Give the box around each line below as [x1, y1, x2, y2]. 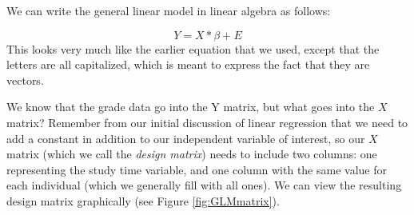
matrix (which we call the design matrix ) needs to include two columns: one [6, 145, 377, 162]
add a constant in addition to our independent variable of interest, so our [6, 129, 365, 146]
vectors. [6, 71, 44, 88]
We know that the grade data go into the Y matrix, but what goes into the [6, 98, 375, 115]
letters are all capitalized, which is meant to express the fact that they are [6, 56, 370, 73]
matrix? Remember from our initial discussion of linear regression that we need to [6, 113, 408, 130]
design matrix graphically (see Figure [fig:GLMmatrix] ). [6, 192, 280, 209]
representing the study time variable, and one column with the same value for [6, 161, 387, 177]
